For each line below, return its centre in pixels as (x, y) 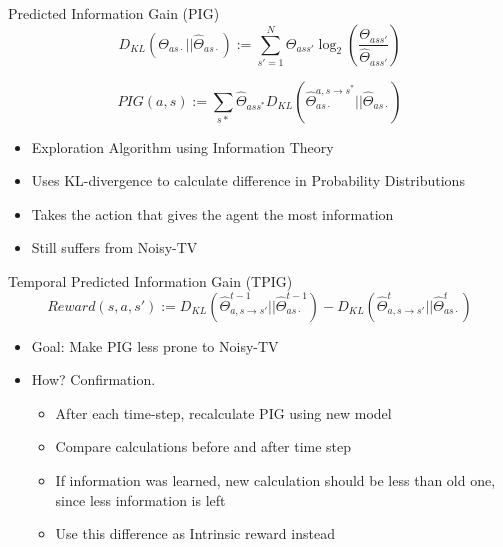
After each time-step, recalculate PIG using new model (223, 412)
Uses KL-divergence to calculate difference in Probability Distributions (248, 180)
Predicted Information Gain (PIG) (114, 13)
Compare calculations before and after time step (203, 446)
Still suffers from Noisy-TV (114, 247)
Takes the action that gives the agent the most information (212, 213)
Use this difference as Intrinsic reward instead (195, 533)
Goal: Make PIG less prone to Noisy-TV (155, 345)
